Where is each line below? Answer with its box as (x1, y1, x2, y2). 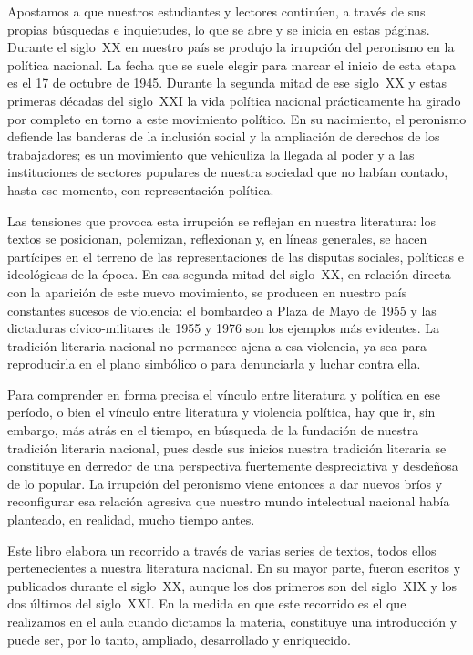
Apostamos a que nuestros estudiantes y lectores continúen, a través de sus (7, 2, 426, 20)
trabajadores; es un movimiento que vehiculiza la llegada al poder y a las (7, 144, 415, 163)
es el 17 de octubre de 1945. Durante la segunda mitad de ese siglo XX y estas (7, 73, 447, 92)
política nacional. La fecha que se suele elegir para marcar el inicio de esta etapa (7, 55, 457, 74)
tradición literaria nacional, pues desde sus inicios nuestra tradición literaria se (7, 438, 447, 457)
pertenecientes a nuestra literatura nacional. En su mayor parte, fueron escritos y (7, 558, 461, 577)
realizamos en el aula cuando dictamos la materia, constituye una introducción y (7, 612, 458, 630)
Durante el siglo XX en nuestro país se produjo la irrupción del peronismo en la (7, 37, 455, 57)
